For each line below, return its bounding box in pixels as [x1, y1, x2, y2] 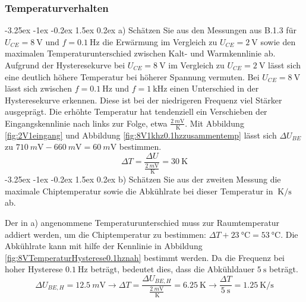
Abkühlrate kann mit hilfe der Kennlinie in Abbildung [5, 240, 203, 252]
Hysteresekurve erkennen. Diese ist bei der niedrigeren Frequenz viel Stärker [5, 93, 282, 106]
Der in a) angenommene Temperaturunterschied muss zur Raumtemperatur [5, 216, 280, 229]
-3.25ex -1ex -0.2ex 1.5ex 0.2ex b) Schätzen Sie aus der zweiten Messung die [5, 173, 281, 185]
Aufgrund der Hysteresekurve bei [5, 59, 125, 71]
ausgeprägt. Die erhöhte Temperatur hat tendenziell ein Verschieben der [5, 105, 267, 118]
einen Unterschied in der [170, 82, 259, 95]
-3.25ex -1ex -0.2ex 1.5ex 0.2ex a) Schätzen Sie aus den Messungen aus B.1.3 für [5, 24, 296, 36]
